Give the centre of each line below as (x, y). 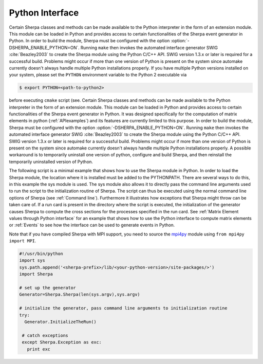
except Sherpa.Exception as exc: (62, 342)
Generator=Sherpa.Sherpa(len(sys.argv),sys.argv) (80, 295)
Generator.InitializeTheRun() (61, 322)
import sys (32, 261)
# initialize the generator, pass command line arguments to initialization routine (123, 308)
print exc (39, 349)
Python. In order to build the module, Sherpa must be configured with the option (89, 41)
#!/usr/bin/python (41, 254)
